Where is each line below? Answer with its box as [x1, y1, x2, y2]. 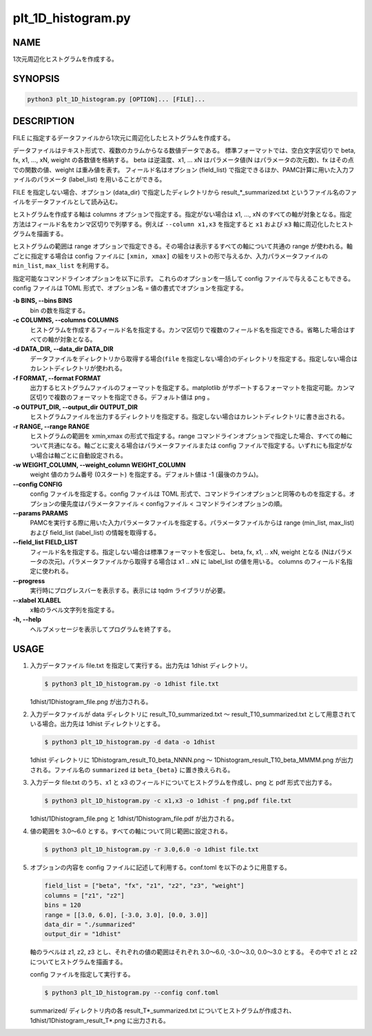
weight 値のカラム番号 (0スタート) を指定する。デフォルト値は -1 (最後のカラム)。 [30, 470, 262, 479]
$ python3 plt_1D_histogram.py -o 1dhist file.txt [44, 680, 220, 687]
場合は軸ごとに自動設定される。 [35, 451, 127, 459]
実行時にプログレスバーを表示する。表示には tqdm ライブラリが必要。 [30, 587, 229, 595]
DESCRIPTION [12, 115, 75, 127]
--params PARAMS [12, 509, 68, 518]
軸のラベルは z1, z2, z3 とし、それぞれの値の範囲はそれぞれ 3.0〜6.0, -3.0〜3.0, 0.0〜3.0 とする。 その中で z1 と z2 [30, 948, 358, 956]
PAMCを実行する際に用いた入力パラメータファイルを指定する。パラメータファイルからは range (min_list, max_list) [30, 518, 355, 527]
